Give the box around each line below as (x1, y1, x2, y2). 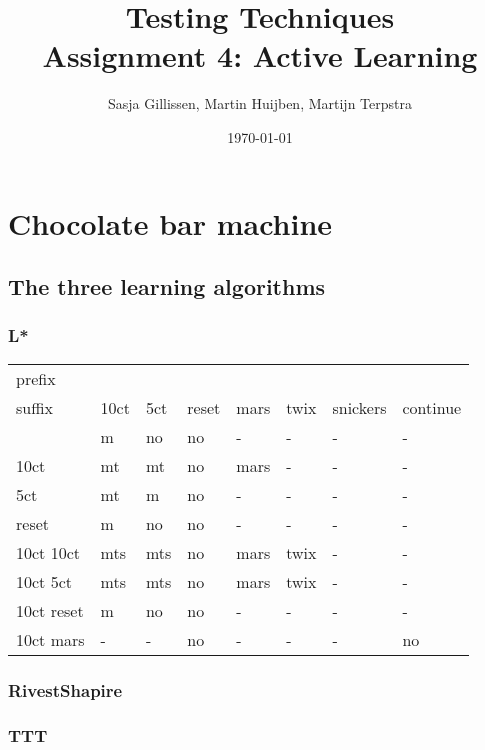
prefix (16, 366, 56, 390)
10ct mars (16, 627, 85, 651)
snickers (332, 395, 387, 419)
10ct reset (16, 598, 84, 622)
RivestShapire (8, 677, 123, 702)
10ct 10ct (16, 540, 80, 564)
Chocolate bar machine (8, 202, 333, 243)
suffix (16, 395, 53, 419)
